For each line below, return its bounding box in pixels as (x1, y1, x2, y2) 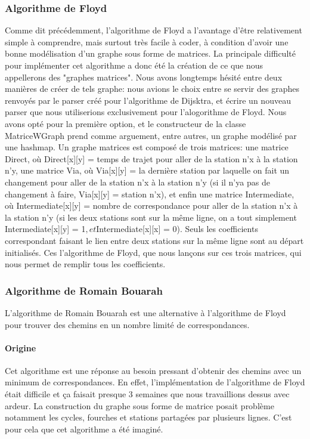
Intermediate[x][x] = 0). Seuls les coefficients (96, 222, 258, 235)
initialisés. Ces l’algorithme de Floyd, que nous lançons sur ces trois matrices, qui (5, 246, 302, 258)
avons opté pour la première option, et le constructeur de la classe (5, 117, 246, 129)
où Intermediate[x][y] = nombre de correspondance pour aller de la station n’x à (5, 199, 298, 212)
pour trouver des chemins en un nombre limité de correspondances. (5, 318, 250, 330)
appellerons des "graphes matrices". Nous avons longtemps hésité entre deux (5, 70, 283, 83)
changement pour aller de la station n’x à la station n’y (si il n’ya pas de (5, 175, 270, 188)
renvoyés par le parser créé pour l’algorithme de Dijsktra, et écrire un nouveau (5, 94, 291, 106)
